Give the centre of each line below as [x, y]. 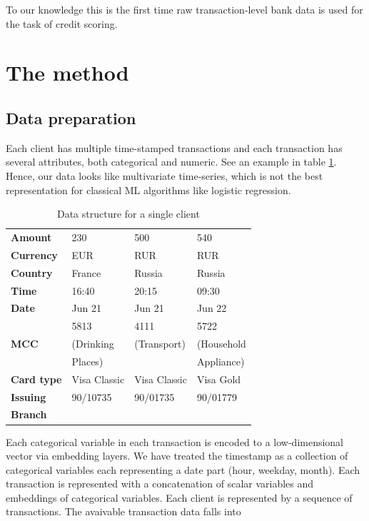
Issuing [29, 396]
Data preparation [71, 117]
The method [67, 72]
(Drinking [93, 344]
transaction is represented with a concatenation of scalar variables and [160, 484]
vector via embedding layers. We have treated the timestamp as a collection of [177, 456]
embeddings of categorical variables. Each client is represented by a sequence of [179, 497]
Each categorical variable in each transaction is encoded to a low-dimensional [175, 441]
